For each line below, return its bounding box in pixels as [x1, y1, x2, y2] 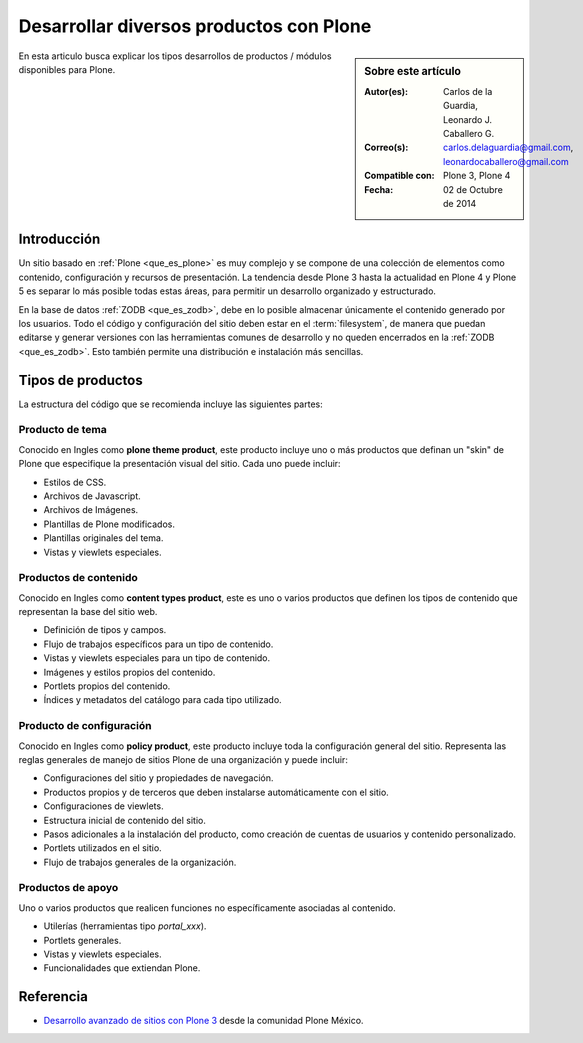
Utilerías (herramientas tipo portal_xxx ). [43, 920, 207, 932]
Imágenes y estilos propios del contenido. [43, 666, 216, 678]
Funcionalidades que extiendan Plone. [43, 962, 201, 974]
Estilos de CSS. [43, 476, 107, 488]
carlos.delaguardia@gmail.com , [443, 141, 574, 154]
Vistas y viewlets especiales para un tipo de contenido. [43, 652, 271, 664]
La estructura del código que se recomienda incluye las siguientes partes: [18, 398, 324, 410]
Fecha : [364, 183, 394, 195]
